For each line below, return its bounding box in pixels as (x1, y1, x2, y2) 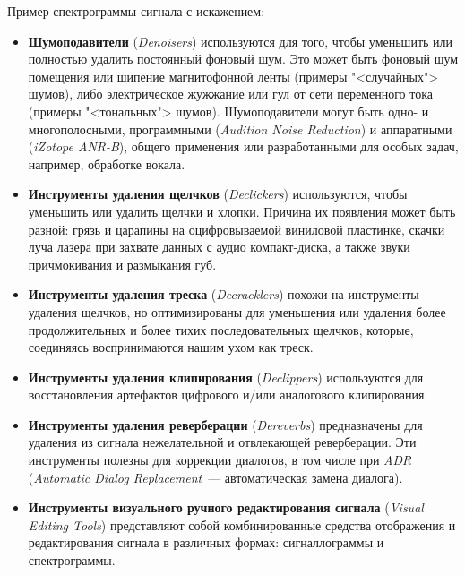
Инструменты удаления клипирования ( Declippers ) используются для (28, 367, 424, 386)
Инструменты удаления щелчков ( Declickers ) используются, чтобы (28, 185, 408, 203)
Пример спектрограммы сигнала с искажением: (7, 2, 265, 20)
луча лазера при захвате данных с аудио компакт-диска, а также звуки (28, 237, 410, 256)
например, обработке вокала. (28, 154, 185, 173)
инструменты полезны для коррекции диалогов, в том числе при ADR (28, 451, 412, 469)
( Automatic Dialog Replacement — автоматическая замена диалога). (28, 468, 403, 486)
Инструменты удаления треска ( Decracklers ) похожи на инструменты (28, 285, 419, 304)
